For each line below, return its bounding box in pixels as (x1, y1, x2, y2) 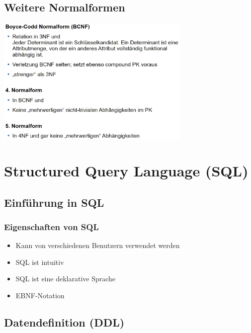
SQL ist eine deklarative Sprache (15, 273, 116, 284)
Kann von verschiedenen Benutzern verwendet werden (15, 240, 180, 250)
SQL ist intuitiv (15, 256, 64, 267)
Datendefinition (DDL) (4, 314, 125, 330)
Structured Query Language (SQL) (4, 160, 249, 180)
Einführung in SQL (4, 194, 104, 210)
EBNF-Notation (15, 290, 65, 300)
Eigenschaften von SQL (4, 220, 99, 233)
